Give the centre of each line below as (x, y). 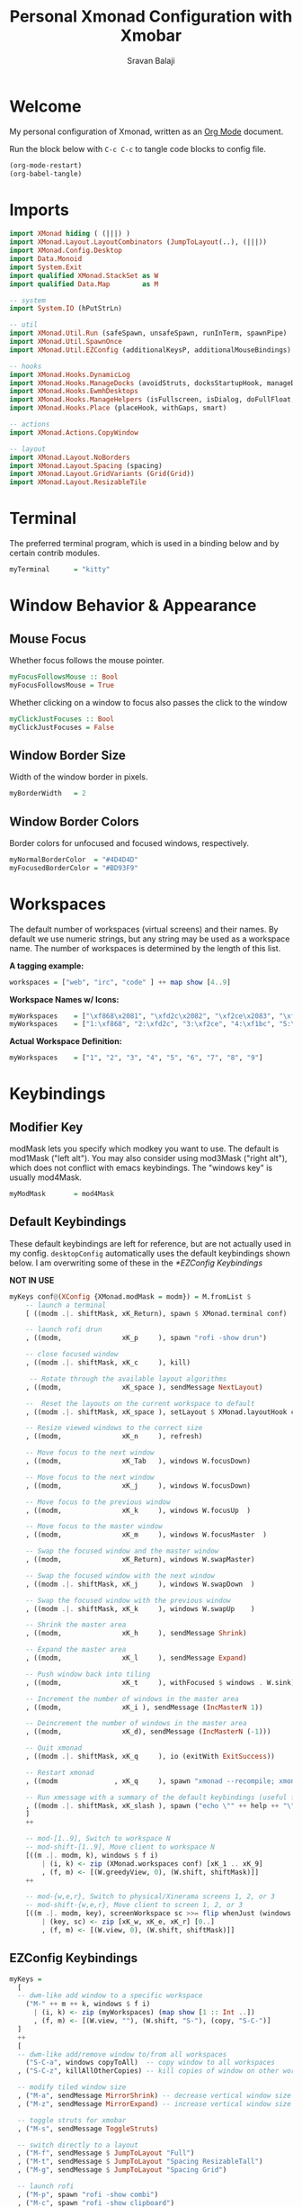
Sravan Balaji (151, 60)
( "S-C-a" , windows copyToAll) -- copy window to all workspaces (151, 2063)
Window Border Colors (74, 821)
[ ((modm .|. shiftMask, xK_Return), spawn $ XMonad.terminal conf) (156, 1313)
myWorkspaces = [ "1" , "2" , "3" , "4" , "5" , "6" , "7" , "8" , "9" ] (136, 1058)
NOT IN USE (32, 1280)
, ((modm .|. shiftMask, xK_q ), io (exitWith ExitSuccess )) (151, 1757)
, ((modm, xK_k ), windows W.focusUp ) (138, 1510)
